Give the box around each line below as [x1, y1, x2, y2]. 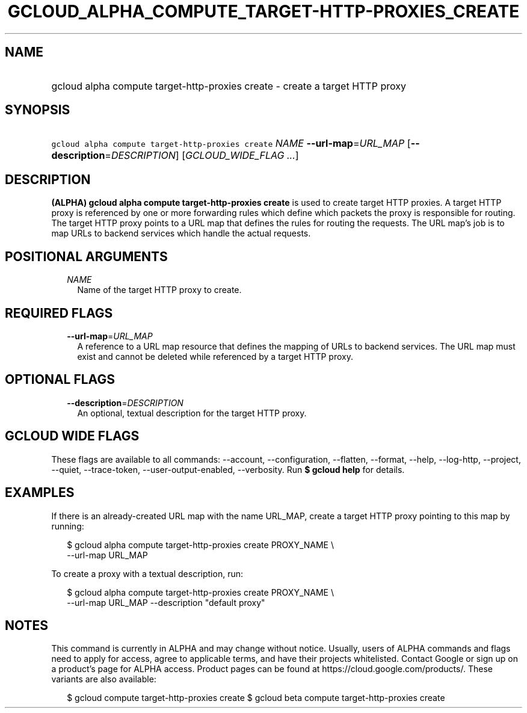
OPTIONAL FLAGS [5, 372, 115, 387]
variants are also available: [51, 674, 156, 685]
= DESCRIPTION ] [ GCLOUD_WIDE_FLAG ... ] [105, 149, 299, 162]
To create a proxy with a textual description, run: [51, 568, 243, 579]
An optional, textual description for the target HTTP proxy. [77, 407, 307, 418]
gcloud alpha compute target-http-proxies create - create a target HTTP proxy [51, 79, 406, 92]
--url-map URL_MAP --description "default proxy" [67, 597, 265, 608]
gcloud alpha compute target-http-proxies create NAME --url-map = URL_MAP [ [51, 137, 411, 150]
